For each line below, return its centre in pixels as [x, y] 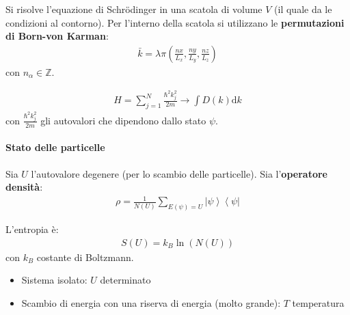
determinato [125, 280]
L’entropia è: [32, 229]
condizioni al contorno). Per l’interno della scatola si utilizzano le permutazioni [175, 22]
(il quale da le [303, 9]
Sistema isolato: [54, 280]
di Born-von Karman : [57, 36]
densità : [24, 187]
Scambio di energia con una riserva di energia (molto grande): [151, 303]
